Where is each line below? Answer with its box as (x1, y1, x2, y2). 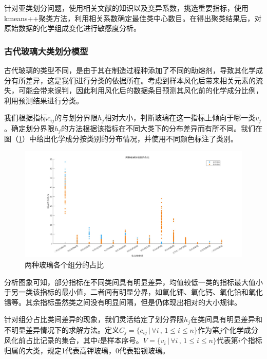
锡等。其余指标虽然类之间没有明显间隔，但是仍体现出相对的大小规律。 (4, 296, 241, 307)
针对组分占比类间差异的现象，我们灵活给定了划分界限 (4, 314, 184, 325)
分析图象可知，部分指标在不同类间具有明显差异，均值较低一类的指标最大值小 (4, 276, 263, 287)
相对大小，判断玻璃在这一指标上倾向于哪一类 (104, 112, 256, 123)
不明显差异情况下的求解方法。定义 (4, 324, 119, 335)
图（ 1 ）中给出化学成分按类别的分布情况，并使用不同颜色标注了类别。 (4, 133, 238, 144)
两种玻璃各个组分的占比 (25, 259, 104, 270)
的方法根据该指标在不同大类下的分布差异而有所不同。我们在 (61, 122, 262, 133)
